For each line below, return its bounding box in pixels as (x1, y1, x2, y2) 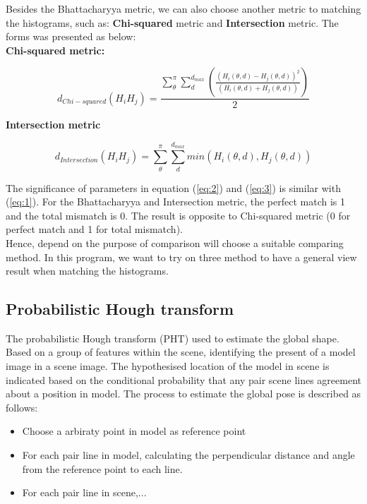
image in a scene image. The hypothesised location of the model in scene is (6, 359, 330, 373)
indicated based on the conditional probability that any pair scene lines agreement (6, 372, 361, 387)
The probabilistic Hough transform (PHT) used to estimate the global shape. (6, 330, 339, 345)
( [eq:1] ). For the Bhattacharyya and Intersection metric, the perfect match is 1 (6, 194, 346, 209)
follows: (6, 400, 38, 414)
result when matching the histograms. (6, 263, 169, 278)
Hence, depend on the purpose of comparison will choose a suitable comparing (6, 235, 344, 250)
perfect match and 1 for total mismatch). (6, 222, 183, 236)
